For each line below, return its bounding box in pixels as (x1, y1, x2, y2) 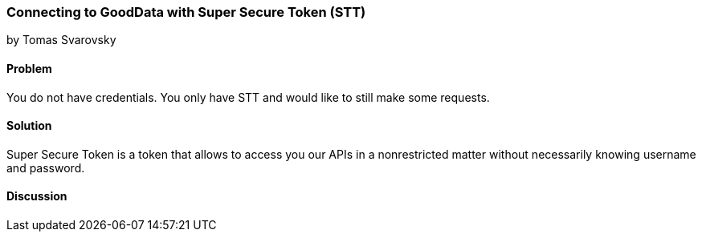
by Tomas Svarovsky (6, 33, 116, 47)
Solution (6, 119, 52, 133)
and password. (6, 160, 85, 175)
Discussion (6, 189, 67, 204)
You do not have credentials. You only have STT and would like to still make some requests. (6, 90, 490, 104)
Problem (6, 61, 52, 75)
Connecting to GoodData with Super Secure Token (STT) (6, 4, 366, 20)
